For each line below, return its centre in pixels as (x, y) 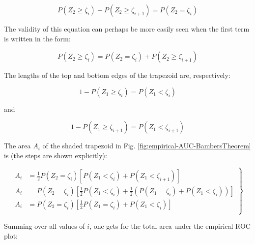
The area (17, 146)
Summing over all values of (44, 226)
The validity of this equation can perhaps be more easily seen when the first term (127, 29)
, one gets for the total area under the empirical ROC (170, 226)
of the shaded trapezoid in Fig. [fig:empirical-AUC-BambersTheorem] (147, 146)
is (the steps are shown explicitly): (56, 155)
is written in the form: (37, 38)
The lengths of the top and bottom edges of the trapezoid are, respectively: (117, 75)
